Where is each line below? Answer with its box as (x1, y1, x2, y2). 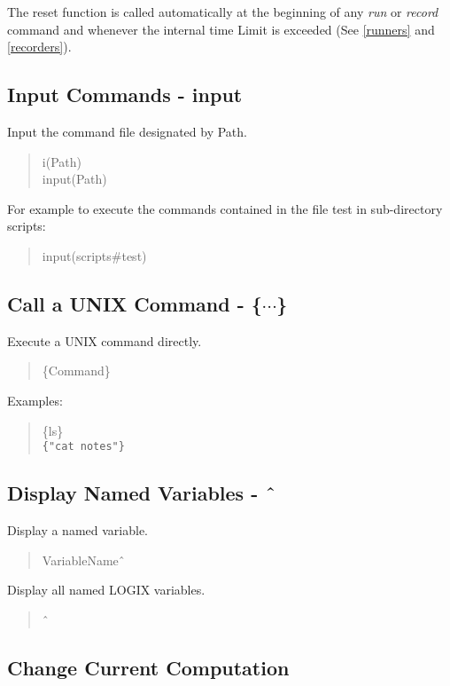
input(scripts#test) (42, 246, 147, 264)
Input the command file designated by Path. (7, 122, 247, 140)
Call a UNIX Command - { (7, 289, 262, 317)
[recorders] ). (7, 37, 72, 56)
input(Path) (42, 170, 107, 188)
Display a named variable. (7, 520, 148, 539)
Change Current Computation (7, 653, 290, 681)
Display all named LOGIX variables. (7, 580, 206, 599)
